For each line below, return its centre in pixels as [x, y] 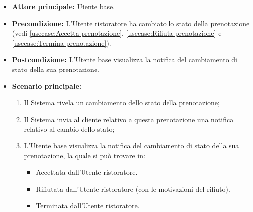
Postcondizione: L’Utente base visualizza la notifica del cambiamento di [125, 59]
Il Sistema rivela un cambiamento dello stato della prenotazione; [122, 103]
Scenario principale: [47, 86]
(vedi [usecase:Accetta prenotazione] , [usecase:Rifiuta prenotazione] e [117, 33]
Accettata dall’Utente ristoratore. [87, 172]
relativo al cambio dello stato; [69, 129]
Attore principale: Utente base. [64, 6]
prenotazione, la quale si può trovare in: [84, 155]
